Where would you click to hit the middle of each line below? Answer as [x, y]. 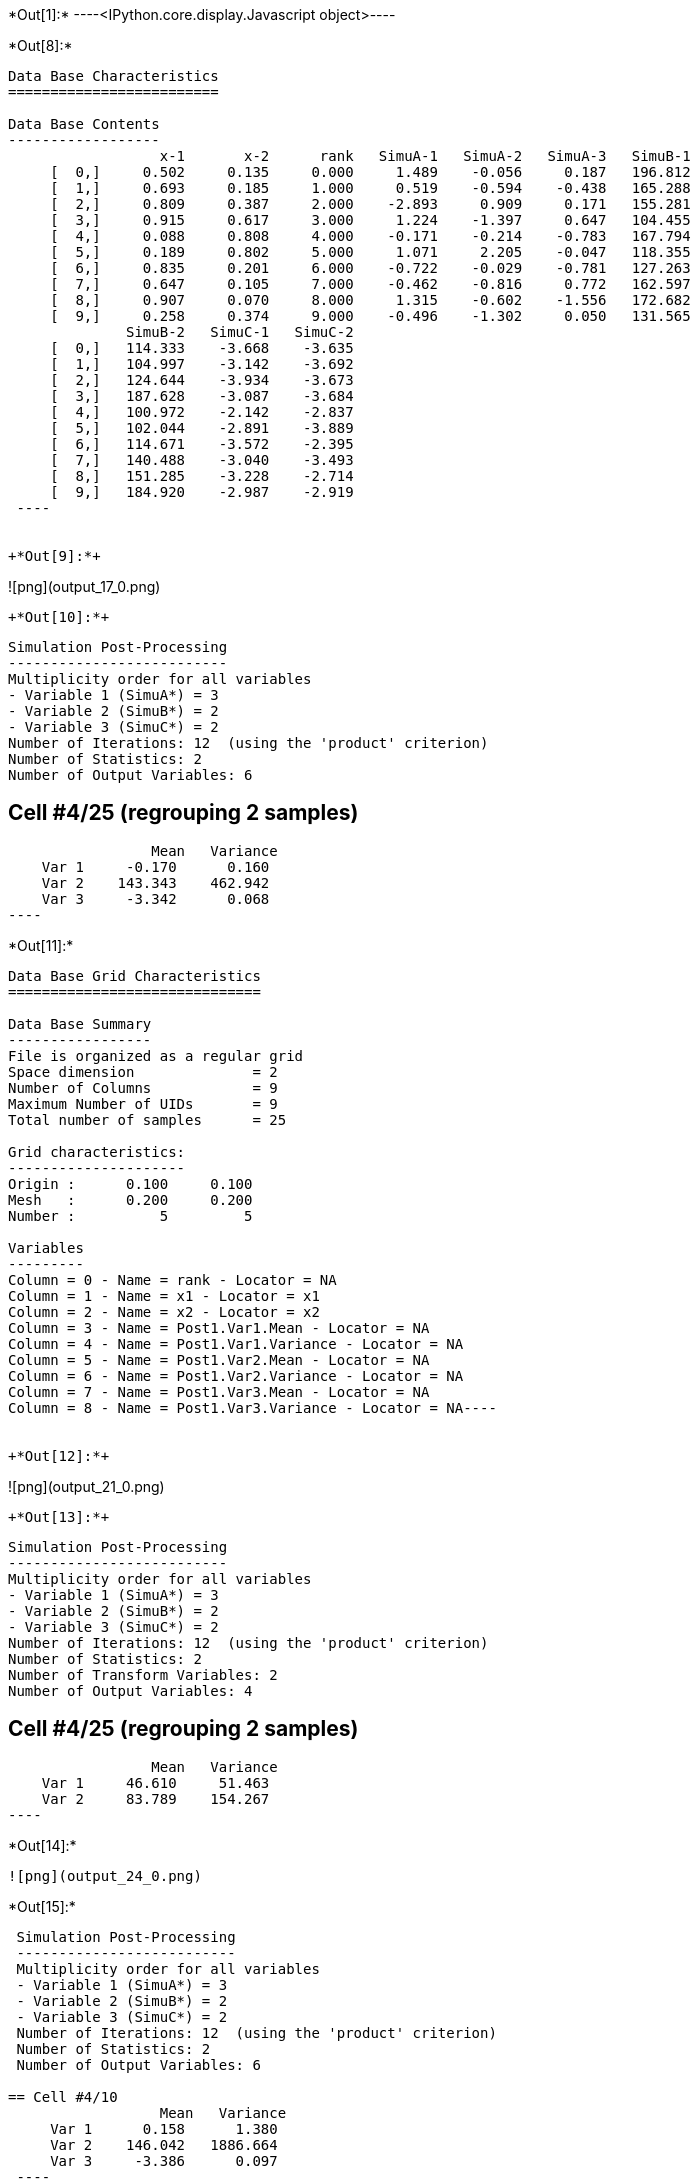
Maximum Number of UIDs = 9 [143, 1103]
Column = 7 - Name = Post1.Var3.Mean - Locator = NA [219, 1391]
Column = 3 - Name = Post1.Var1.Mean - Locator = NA [219, 1327]
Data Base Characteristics [113, 76]
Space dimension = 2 [143, 1071]
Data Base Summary [80, 1023]
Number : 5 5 [130, 1215]
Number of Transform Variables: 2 [143, 1674]
